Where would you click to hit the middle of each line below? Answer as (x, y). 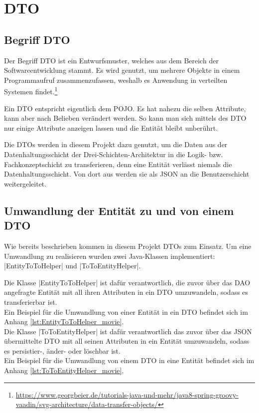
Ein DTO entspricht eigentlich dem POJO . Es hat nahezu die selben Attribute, (125, 108)
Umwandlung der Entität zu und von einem (119, 210)
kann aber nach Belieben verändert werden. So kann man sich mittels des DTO (125, 118)
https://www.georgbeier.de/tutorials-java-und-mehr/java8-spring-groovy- (127, 394)
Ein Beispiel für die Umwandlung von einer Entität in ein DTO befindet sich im (126, 311)
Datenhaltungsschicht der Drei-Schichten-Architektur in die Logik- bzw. (114, 154)
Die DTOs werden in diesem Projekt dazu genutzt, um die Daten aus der (116, 144)
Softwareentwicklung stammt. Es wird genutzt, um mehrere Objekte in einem (122, 70)
